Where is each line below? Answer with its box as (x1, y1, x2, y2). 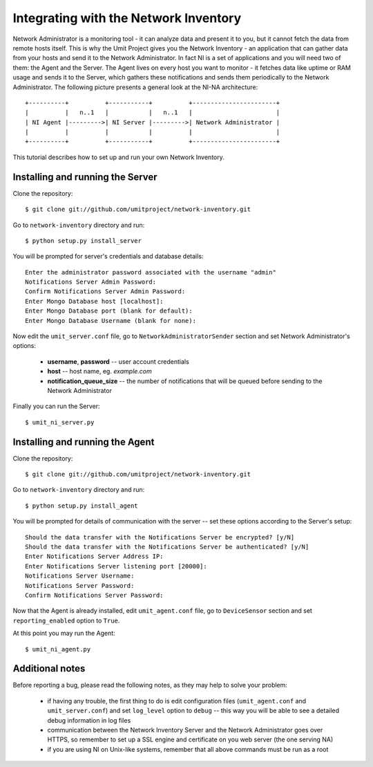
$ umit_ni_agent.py (25, 645, 91, 653)
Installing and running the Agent (12, 436, 155, 447)
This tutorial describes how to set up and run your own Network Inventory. (12, 153, 224, 161)
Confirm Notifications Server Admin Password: (25, 288, 186, 295)
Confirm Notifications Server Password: (25, 591, 164, 599)
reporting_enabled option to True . (12, 616, 120, 625)
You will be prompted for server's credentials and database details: (12, 252, 204, 261)
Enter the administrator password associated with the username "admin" (25, 268, 276, 276)
